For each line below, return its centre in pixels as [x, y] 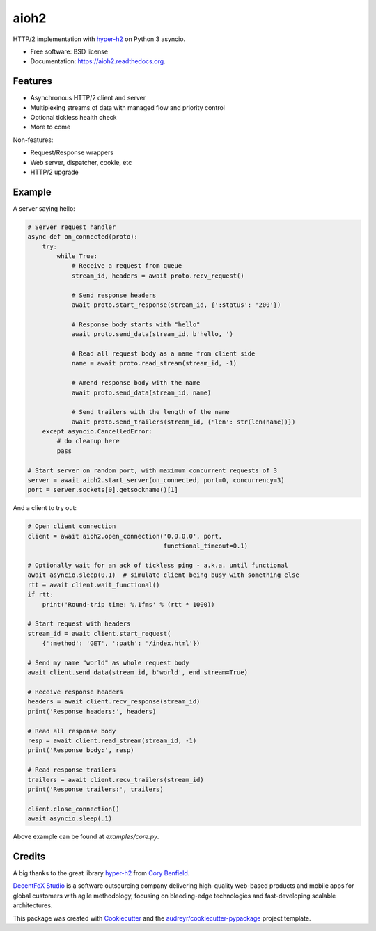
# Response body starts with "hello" [136, 324]
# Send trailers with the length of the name [150, 412]
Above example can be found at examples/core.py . [86, 837]
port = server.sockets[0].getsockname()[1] [103, 490]
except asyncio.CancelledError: [97, 432]
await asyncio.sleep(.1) [70, 819]
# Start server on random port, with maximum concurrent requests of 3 [152, 470]
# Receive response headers [75, 692]
